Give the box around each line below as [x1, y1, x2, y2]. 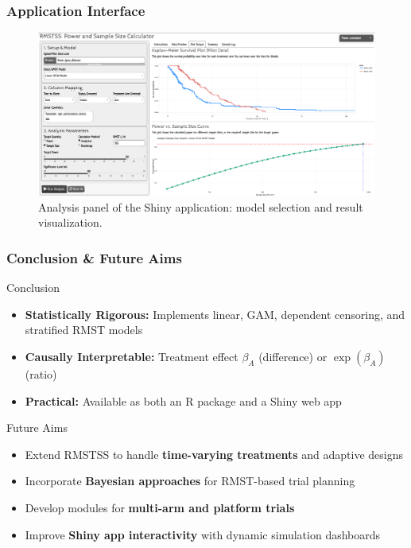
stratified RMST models [25, 321, 143, 338]
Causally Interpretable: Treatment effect [25, 348, 238, 364]
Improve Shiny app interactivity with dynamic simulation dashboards [25, 526, 381, 542]
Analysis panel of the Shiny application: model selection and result [38, 198, 363, 215]
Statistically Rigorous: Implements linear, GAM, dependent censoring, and [25, 305, 405, 322]
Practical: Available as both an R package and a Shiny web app [25, 392, 342, 409]
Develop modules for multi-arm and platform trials [25, 499, 295, 515]
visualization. [38, 214, 103, 231]
